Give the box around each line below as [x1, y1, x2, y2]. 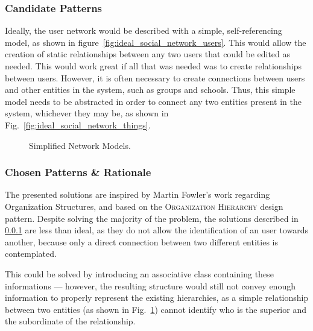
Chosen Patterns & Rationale [5, 165, 151, 180]
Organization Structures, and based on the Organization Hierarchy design [5, 200, 283, 212]
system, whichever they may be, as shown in [5, 107, 169, 119]
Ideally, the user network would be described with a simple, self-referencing [5, 24, 282, 37]
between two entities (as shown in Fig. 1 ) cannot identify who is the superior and [5, 303, 306, 315]
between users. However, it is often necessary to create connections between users [5, 71, 305, 84]
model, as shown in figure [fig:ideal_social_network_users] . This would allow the [5, 36, 306, 48]
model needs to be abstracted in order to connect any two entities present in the [5, 95, 302, 107]
